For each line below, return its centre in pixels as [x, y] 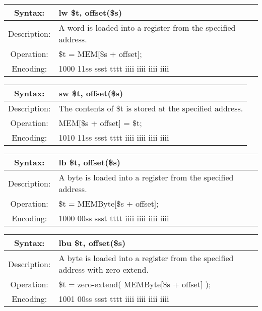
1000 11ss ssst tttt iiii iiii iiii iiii [114, 68]
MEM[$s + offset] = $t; [100, 123]
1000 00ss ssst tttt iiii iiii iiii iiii [114, 218]
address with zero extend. [104, 269]
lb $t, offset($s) [89, 162]
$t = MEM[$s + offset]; [100, 54]
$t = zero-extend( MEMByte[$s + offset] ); [135, 284]
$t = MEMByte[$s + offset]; [109, 203]
